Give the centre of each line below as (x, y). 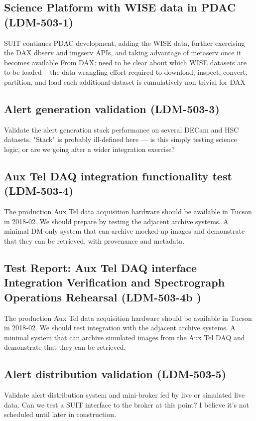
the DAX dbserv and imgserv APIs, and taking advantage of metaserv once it (123, 53)
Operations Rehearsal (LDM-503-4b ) (103, 297)
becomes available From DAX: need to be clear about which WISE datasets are (126, 62)
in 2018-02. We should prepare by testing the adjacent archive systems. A (116, 221)
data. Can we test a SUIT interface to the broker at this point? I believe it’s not (127, 404)
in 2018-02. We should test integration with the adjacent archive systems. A (120, 328)
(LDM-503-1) (39, 22)
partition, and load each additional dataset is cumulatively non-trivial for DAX (125, 81)
